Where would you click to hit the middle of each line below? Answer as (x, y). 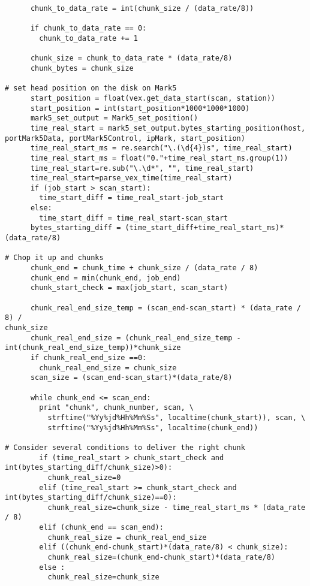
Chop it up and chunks (58, 258)
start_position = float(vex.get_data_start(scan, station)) (153, 98)
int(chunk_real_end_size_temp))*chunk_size (93, 348)
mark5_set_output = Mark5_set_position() (114, 118)
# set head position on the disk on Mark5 (91, 88)
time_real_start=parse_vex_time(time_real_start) (131, 178)
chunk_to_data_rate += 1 (88, 38)
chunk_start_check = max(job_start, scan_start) (129, 288)
